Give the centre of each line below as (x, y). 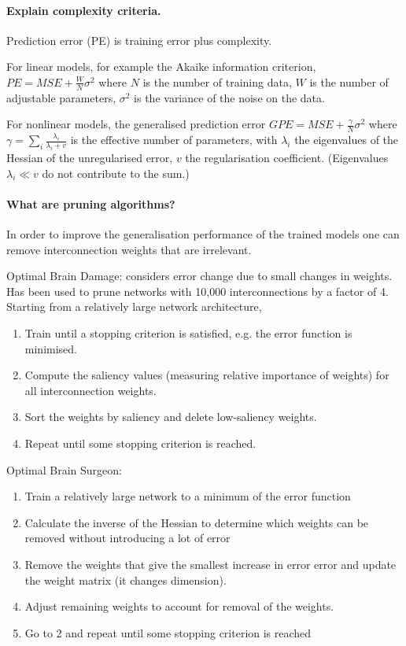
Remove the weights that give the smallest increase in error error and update (210, 564)
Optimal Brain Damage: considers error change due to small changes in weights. (199, 276)
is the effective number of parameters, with (174, 140)
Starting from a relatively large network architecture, (134, 306)
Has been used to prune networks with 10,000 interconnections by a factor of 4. (197, 291)
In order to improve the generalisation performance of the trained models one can (203, 234)
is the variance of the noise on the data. (229, 97)
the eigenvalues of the (347, 140)
